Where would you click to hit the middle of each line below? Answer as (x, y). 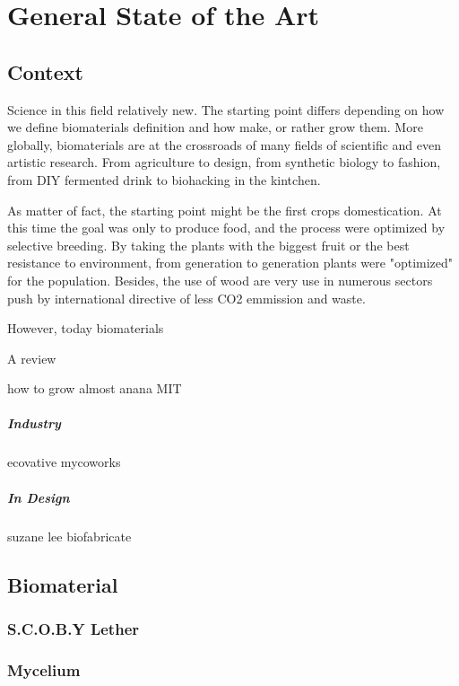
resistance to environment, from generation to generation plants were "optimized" (230, 263)
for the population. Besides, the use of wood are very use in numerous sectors (220, 280)
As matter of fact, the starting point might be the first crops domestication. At (225, 210)
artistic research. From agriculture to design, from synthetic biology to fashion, (224, 162)
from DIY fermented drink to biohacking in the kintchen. (164, 179)
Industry (34, 423)
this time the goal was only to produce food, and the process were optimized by (226, 228)
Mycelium (44, 669)
